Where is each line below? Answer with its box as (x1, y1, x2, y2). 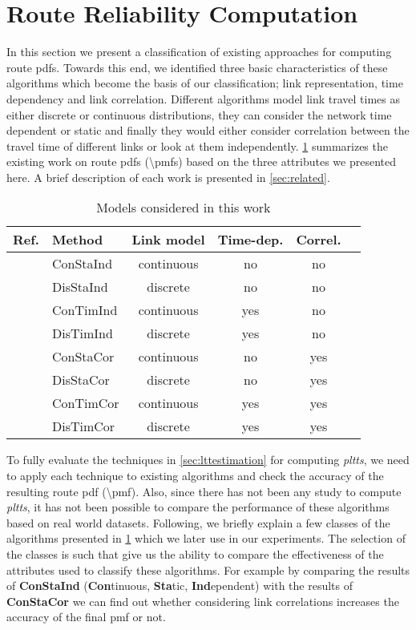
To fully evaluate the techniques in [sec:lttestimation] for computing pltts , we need (6, 451, 410, 468)
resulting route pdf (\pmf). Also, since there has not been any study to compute (6, 483, 402, 499)
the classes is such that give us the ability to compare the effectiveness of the (6, 546, 384, 563)
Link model (131, 230, 205, 249)
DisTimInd (51, 324, 113, 343)
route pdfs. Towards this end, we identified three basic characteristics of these (6, 59, 388, 75)
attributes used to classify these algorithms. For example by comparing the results (6, 561, 410, 578)
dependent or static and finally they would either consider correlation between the (6, 122, 410, 139)
